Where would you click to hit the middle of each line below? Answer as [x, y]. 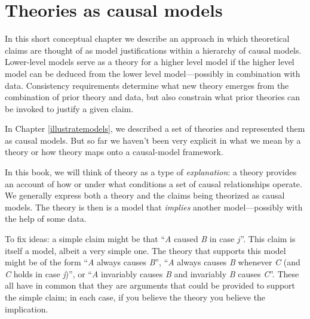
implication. [27, 309]
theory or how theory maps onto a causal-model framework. [114, 152]
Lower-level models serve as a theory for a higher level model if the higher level [150, 62]
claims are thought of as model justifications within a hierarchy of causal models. [153, 50]
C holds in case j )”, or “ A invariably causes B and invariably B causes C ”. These [152, 273]
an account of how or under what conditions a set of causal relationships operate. [154, 183]
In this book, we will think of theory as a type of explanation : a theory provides [151, 172]
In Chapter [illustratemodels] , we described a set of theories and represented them [155, 128]
